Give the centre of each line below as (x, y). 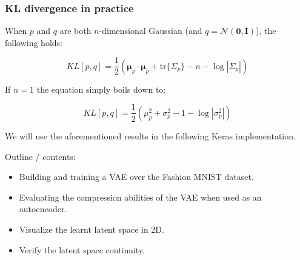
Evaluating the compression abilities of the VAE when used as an (140, 197)
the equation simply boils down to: (101, 89)
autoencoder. (43, 209)
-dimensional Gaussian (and (151, 31)
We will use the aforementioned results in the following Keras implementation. (150, 135)
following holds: (34, 42)
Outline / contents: (40, 156)
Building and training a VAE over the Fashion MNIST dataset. (136, 177)
